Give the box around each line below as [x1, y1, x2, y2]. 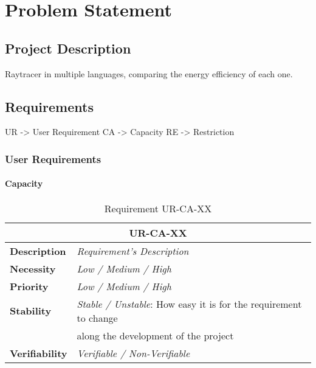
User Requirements [5, 151, 101, 166]
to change [77, 310, 118, 325]
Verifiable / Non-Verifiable [77, 345, 190, 360]
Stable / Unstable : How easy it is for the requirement [77, 296, 302, 311]
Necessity [10, 261, 56, 276]
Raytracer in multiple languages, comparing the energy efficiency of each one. [5, 67, 293, 80]
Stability [10, 304, 52, 318]
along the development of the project [77, 328, 234, 342]
